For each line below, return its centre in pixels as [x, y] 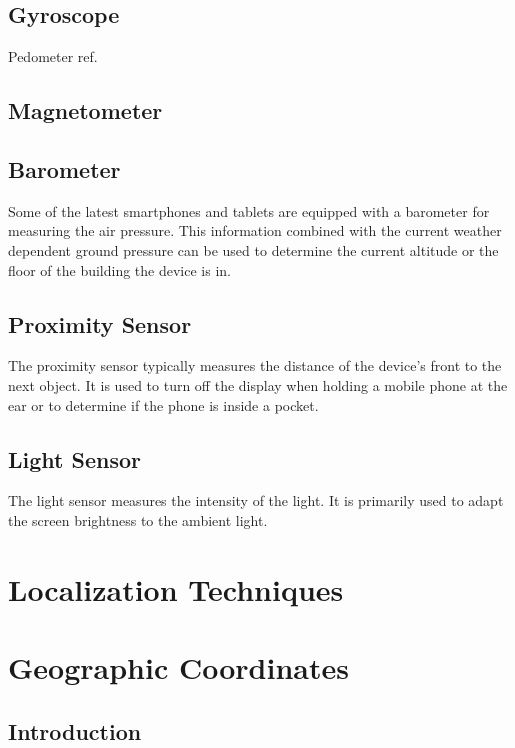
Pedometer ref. [53, 56]
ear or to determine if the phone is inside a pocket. [163, 404]
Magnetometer [85, 110]
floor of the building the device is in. [119, 269]
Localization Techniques [176, 588]
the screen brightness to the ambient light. [138, 519]
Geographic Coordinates [178, 667]
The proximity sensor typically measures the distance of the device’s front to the [255, 365]
